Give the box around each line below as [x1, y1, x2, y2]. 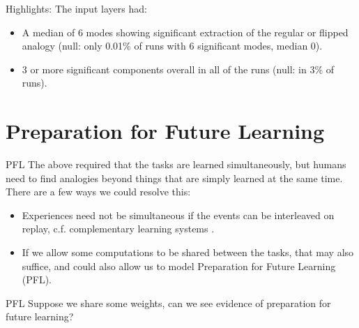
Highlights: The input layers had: [6, 1, 147, 15]
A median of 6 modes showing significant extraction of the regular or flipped [22, 24, 349, 39]
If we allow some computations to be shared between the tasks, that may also [22, 245, 354, 260]
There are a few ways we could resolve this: [6, 184, 191, 199]
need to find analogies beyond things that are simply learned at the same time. [6, 170, 343, 185]
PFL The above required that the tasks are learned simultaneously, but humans [6, 157, 346, 172]
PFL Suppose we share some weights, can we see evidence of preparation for [6, 295, 331, 310]
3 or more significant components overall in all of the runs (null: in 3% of [22, 61, 335, 76]
